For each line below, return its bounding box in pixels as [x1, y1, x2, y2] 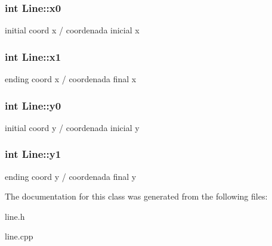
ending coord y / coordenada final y [5, 170, 137, 182]
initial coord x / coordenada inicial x [5, 24, 140, 36]
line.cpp [5, 230, 33, 242]
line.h [5, 210, 25, 222]
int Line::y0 [5, 98, 61, 113]
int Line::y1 [5, 147, 61, 161]
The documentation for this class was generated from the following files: [5, 190, 268, 203]
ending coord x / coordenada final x [5, 73, 137, 85]
